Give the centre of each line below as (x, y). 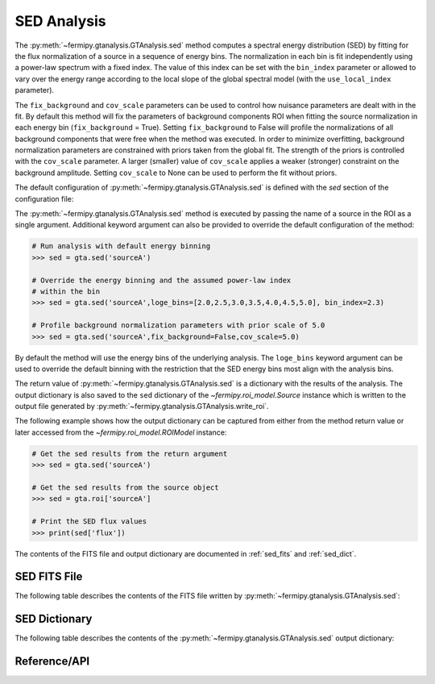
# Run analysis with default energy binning (121, 246)
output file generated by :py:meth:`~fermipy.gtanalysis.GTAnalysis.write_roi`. (142, 407)
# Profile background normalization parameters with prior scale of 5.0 (178, 325)
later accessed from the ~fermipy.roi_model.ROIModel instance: (121, 432)
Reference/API (52, 661)
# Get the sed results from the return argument (130, 453)
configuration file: (44, 198)
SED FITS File (49, 577)
